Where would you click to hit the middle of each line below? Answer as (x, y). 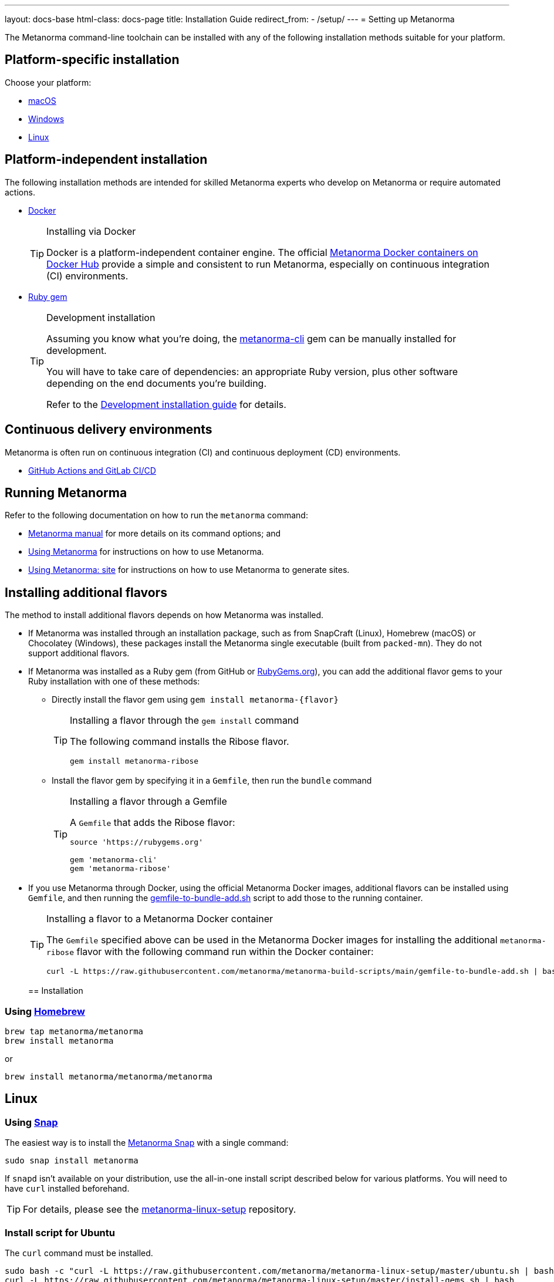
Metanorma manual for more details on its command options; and (155, 534)
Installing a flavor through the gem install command (185, 721)
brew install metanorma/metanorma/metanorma (109, 1076)
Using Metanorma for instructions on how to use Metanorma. (146, 552)
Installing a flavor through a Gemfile (148, 802)
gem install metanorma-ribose (134, 761)
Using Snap (31, 1122)
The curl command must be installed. (79, 1253)
